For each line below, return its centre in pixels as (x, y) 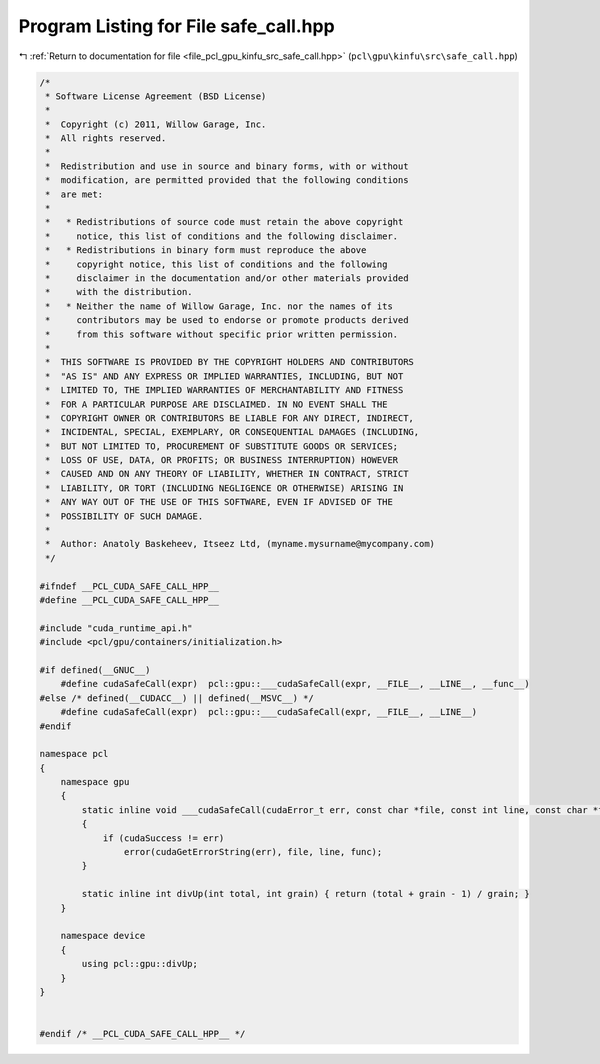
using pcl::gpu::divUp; (140, 964)
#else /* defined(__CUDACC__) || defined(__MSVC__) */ (176, 698)
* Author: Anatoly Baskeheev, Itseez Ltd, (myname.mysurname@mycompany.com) (240, 544)
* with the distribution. (119, 292)
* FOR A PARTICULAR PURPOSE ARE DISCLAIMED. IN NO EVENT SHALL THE (216, 404)
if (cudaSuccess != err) (163, 838)
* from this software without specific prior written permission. (222, 334)
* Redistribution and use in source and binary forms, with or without (227, 166)
